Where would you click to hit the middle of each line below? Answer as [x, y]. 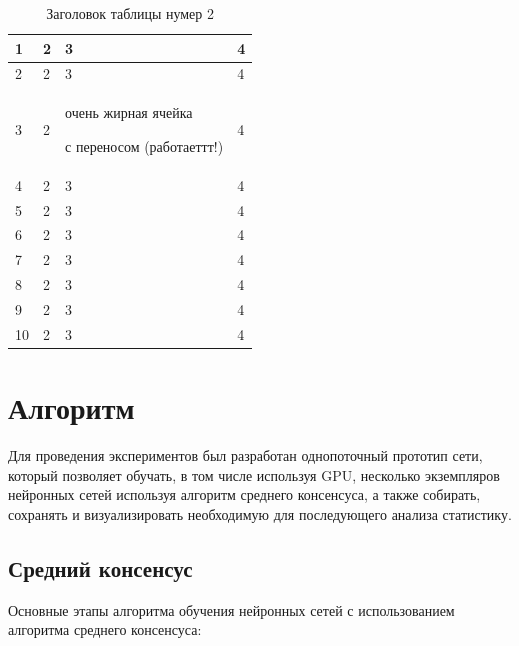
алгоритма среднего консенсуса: [105, 629]
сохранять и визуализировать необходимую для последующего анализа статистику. [260, 513]
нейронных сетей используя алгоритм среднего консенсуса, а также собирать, [244, 494]
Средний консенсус [100, 567]
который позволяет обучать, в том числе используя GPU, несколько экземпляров [254, 474]
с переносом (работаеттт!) [144, 145]
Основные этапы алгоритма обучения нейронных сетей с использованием [231, 609]
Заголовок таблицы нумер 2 [130, 13]
